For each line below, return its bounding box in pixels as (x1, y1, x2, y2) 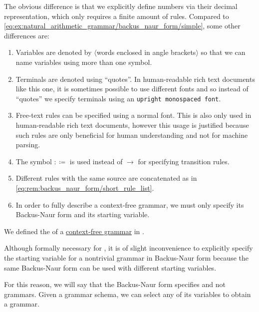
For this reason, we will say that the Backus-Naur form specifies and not (4, 279, 226, 290)
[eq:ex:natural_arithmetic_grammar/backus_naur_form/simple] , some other (4, 20, 241, 31)
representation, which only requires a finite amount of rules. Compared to (4, 10, 229, 21)
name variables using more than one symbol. (15, 56, 152, 67)
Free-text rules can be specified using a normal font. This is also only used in (15, 110, 252, 120)
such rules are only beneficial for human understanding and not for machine (15, 129, 248, 140)
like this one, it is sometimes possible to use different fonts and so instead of (15, 83, 249, 94)
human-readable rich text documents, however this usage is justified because (15, 120, 249, 130)
